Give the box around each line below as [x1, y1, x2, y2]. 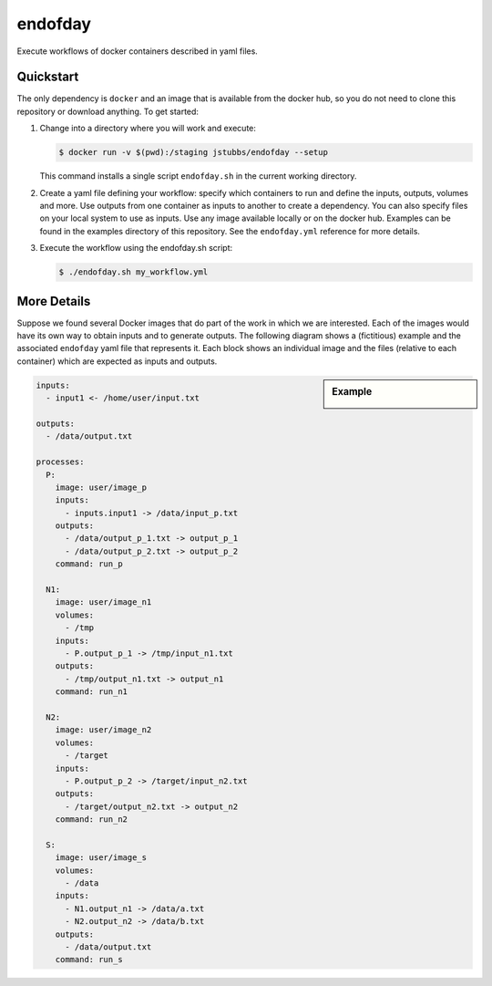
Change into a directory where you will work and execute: [39, 123, 257, 134]
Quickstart [16, 69, 79, 85]
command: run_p [55, 559, 123, 569]
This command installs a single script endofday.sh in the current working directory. [39, 171, 357, 182]
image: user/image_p [55, 482, 148, 493]
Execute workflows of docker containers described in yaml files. [16, 46, 259, 57]
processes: [36, 457, 85, 467]
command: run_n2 [55, 815, 128, 825]
